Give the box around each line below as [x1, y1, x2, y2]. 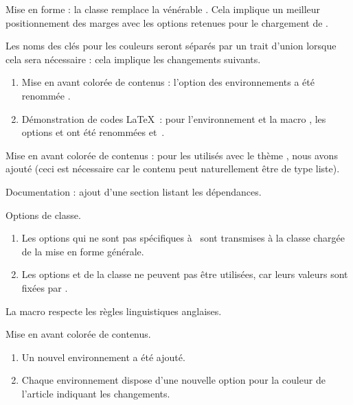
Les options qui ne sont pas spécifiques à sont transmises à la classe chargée [21, 231, 345, 245]
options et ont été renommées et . [21, 125, 165, 139]
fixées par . [21, 280, 68, 294]
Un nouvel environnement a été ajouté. [21, 349, 185, 364]
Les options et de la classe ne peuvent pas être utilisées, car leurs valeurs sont [21, 267, 348, 281]
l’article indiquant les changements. [21, 386, 170, 400]
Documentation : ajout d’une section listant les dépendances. [5, 184, 262, 198]
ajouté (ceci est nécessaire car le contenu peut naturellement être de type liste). [5, 161, 340, 176]
